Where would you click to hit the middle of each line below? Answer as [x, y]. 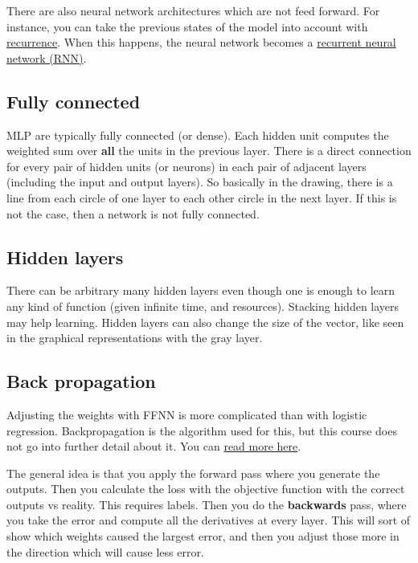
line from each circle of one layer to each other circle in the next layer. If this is [202, 197]
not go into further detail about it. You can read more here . [154, 446]
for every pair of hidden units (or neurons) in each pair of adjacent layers [186, 166]
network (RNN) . [47, 57]
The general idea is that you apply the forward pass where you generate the [193, 473]
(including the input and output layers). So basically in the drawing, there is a [200, 182]
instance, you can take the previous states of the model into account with [187, 26]
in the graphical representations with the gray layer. [135, 338]
